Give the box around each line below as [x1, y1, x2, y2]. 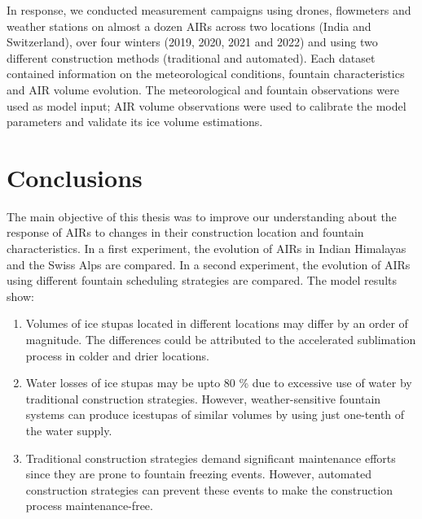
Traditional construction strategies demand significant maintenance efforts [25, 449, 396, 466]
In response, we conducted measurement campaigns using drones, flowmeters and [7, 2, 411, 18]
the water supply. [25, 422, 112, 438]
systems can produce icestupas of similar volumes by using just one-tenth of [25, 406, 405, 423]
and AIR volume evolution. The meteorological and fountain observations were [7, 81, 399, 98]
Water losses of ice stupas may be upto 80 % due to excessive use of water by [25, 374, 412, 391]
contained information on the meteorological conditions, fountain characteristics [7, 65, 405, 82]
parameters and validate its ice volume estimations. [7, 113, 263, 130]
